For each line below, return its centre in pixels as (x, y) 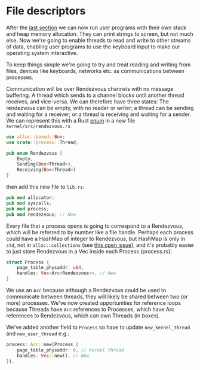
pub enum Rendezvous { (34, 153)
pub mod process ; (28, 209)
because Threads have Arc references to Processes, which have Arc (90, 310)
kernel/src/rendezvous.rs (38, 126)
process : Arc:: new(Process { (42, 345)
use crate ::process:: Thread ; (42, 142)
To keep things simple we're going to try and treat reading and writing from (99, 65)
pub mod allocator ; (30, 198)
